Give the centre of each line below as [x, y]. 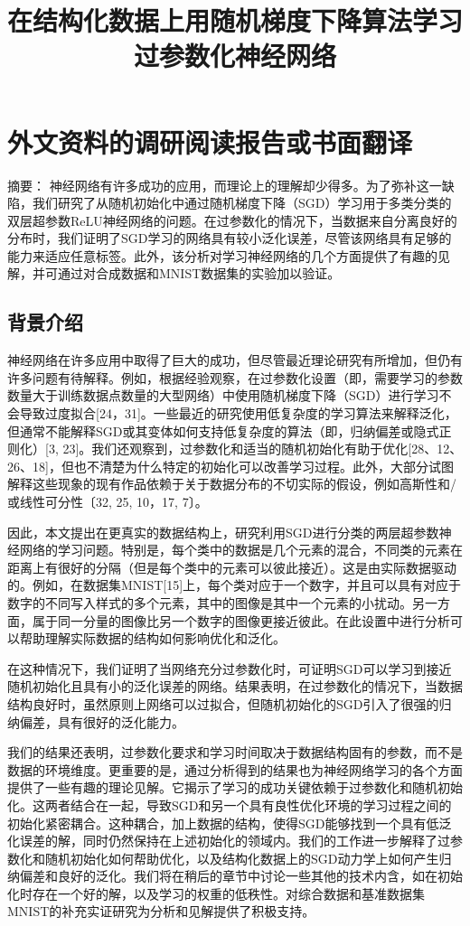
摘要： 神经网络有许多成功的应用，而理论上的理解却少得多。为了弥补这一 [225, 185]
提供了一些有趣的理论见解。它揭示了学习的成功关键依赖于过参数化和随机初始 [235, 787]
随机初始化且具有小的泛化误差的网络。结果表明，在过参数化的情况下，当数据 [235, 686]
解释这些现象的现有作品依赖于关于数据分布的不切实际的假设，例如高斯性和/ [232, 484]
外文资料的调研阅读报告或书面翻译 [210, 141]
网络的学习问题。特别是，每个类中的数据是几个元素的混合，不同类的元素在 [241, 550]
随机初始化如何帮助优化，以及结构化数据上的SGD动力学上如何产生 [242, 858]
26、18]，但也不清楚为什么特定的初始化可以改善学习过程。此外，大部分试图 [230, 466]
